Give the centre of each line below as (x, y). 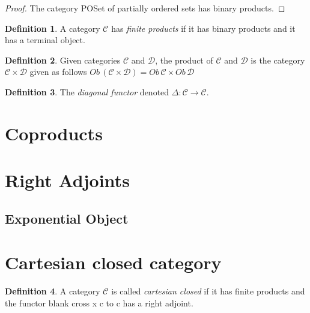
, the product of (184, 60)
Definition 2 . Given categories (63, 60)
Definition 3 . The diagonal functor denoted (87, 91)
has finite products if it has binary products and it (203, 28)
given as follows (58, 72)
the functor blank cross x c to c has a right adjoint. (99, 303)
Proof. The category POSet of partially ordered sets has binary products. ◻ (145, 8)
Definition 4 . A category (53, 291)
